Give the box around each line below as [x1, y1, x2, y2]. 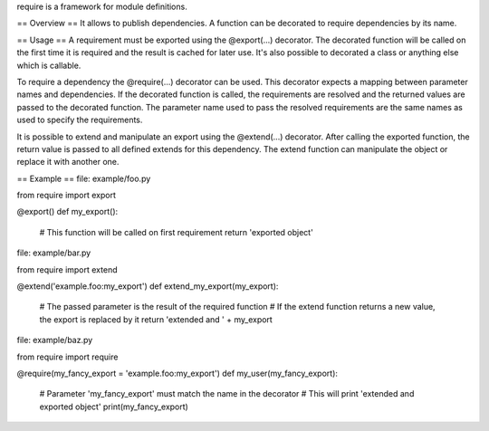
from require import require [16, 351, 119, 362]
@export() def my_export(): [16, 206, 119, 217]
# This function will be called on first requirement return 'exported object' [39, 226, 314, 237]
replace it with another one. [16, 157, 120, 168]
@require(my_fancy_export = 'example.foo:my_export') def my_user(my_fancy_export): [16, 368, 339, 378]
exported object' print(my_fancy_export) [39, 401, 189, 412]
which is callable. [16, 60, 81, 71]
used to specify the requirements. [16, 114, 143, 126]
